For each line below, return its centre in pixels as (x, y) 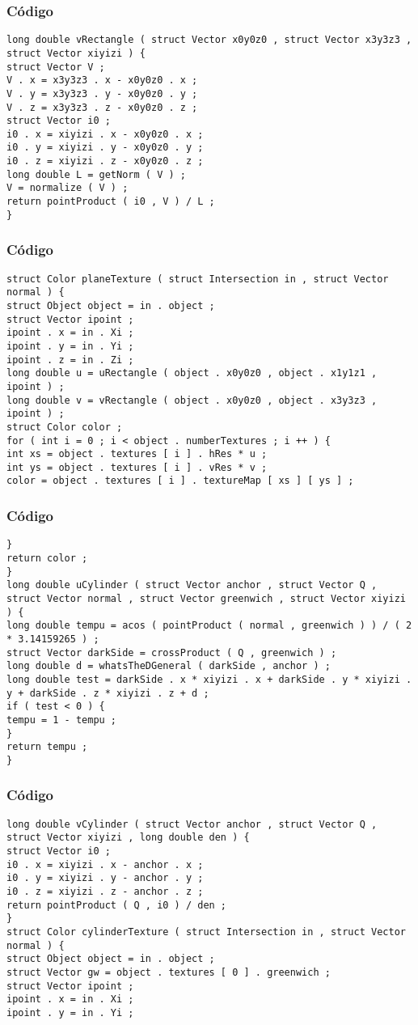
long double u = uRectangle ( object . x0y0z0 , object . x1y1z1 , (192, 373)
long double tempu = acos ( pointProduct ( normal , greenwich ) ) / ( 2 (209, 626)
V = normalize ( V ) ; (68, 188)
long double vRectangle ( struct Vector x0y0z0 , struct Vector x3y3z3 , (209, 40)
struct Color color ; (65, 427)
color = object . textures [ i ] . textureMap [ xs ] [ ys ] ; (180, 481)
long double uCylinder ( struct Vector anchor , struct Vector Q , (192, 585)
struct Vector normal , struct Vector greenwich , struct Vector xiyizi (206, 598)
